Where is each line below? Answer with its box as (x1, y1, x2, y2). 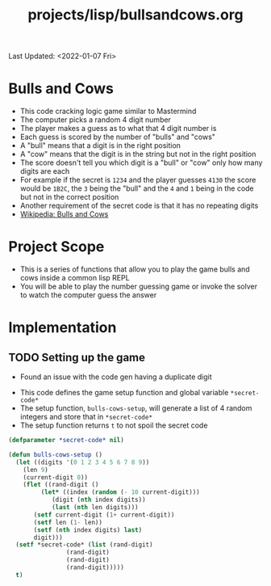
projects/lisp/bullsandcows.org (27, 6, 244, 24)
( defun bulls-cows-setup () (8, 450, 103, 458)
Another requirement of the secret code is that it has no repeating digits (19, 200, 259, 211)
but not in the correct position (19, 192, 119, 202)
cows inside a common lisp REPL (19, 273, 131, 283)
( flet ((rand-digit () (23, 481, 99, 489)
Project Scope (8, 238, 105, 256)
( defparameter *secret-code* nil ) (8, 436, 125, 445)
